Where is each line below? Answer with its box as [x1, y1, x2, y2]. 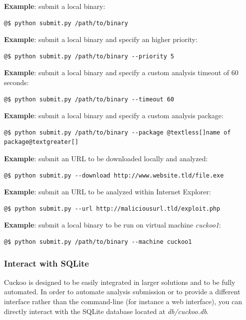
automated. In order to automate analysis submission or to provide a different [4, 286, 241, 297]
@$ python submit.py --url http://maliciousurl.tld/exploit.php [4, 205, 220, 212]
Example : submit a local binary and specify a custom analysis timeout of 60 [4, 67, 239, 78]
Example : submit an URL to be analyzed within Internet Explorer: [4, 186, 211, 197]
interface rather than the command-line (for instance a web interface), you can [4, 296, 242, 306]
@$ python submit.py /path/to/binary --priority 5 [4, 52, 174, 60]
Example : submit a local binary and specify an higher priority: [4, 34, 197, 45]
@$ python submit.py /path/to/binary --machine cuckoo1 [4, 238, 192, 245]
